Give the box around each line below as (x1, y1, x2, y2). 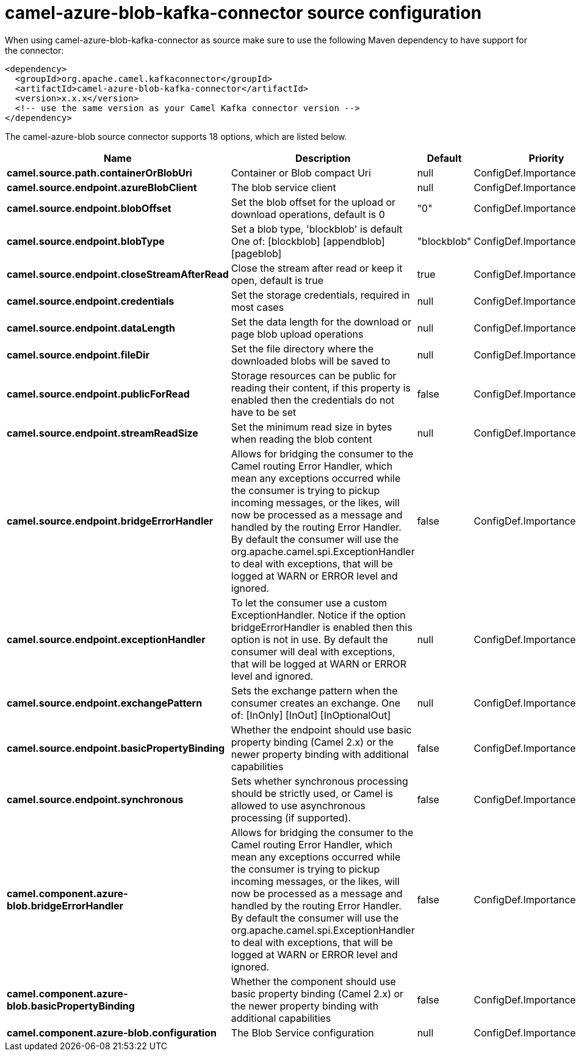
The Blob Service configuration (231, 1026, 374, 1039)
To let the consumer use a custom (231, 596, 387, 609)
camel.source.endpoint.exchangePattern (7, 696, 203, 709)
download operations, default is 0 (231, 208, 385, 220)
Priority (528, 151, 564, 164)
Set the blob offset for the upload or (231, 195, 396, 208)
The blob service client (231, 181, 336, 194)
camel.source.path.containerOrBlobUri (7, 166, 192, 179)
